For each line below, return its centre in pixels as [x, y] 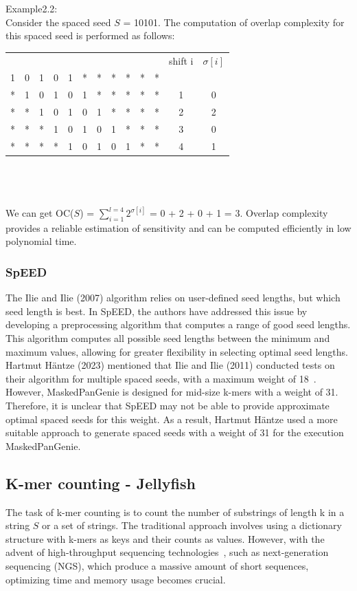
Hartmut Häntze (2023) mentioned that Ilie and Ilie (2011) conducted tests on [170, 365]
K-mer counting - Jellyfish [101, 483]
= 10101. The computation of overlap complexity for [234, 22]
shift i [181, 60]
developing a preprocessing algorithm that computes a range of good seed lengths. [178, 324]
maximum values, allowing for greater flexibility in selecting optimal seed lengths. [177, 351]
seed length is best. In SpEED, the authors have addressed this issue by [157, 311]
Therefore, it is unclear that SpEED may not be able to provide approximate [168, 406]
